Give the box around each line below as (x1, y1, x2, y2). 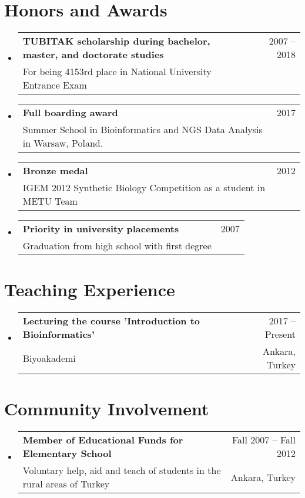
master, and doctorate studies (22, 48, 164, 62)
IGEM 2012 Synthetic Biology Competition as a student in (22, 181, 266, 195)
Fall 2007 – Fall (232, 433, 296, 447)
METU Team (22, 194, 78, 208)
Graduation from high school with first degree (22, 239, 212, 253)
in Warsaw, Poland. (22, 136, 103, 150)
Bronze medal (22, 164, 88, 178)
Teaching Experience (4, 277, 175, 301)
